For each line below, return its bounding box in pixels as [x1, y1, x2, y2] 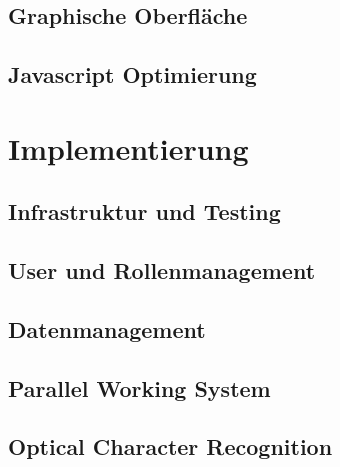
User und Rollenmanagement [8, 255, 316, 286]
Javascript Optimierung [8, 59, 257, 90]
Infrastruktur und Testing [8, 196, 281, 227]
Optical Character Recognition [8, 431, 333, 462]
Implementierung [8, 127, 249, 168]
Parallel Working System [8, 372, 271, 403]
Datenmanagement [8, 313, 206, 344]
